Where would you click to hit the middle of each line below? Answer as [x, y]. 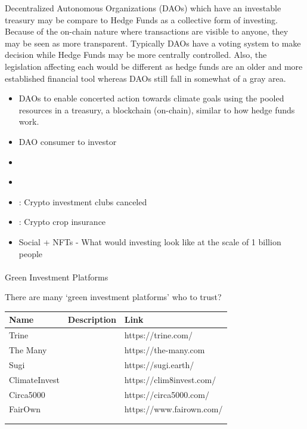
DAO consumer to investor [68, 141]
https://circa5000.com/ [167, 394]
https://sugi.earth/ [159, 364]
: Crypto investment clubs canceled [83, 201]
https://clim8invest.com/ [170, 379]
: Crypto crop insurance [62, 222]
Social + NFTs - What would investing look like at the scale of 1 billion [150, 241]
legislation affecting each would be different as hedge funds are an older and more [154, 66]
